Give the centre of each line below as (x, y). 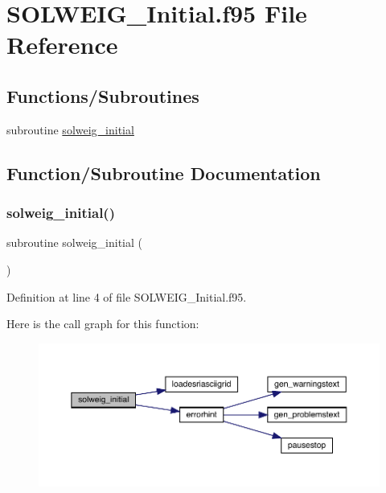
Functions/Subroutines (103, 95)
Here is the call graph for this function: (103, 324)
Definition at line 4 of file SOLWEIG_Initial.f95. (127, 296)
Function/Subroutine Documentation (164, 173)
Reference (62, 45)
